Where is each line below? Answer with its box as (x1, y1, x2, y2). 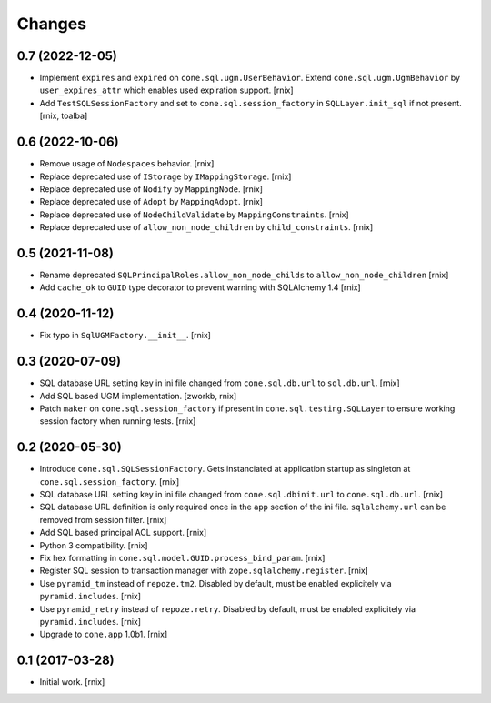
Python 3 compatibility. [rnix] (39, 539, 149, 550)
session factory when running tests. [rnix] (39, 416, 196, 427)
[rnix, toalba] (39, 110, 88, 122)
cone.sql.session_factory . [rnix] (39, 476, 180, 487)
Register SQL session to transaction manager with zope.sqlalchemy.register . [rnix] (39, 565, 368, 577)
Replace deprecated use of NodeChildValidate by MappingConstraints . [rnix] (39, 209, 349, 220)
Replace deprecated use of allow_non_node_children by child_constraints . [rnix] (39, 222, 373, 233)
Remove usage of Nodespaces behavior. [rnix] (39, 158, 215, 169)
